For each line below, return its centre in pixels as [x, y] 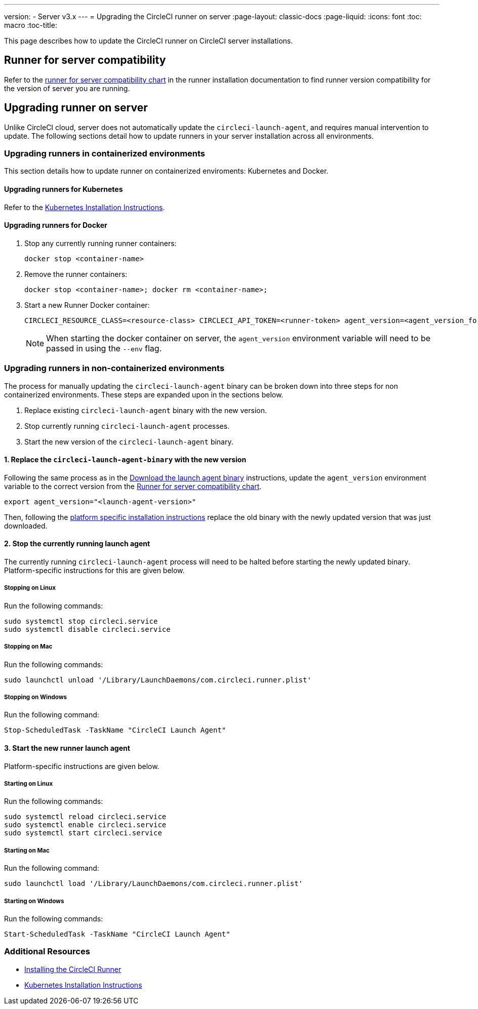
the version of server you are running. [67, 88]
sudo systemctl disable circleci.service [87, 629]
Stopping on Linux [30, 588]
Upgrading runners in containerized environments [105, 154]
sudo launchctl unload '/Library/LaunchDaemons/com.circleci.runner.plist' [158, 680]
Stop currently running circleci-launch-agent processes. [127, 426]
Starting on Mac [27, 850]
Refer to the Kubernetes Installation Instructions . [85, 207]
